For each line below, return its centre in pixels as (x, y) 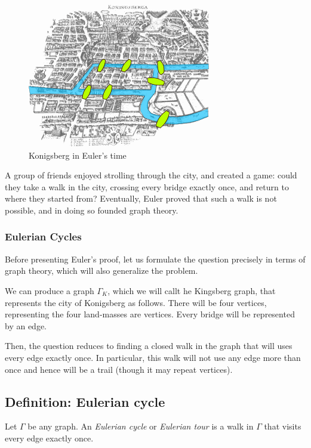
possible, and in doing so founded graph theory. (92, 210)
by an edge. (26, 325)
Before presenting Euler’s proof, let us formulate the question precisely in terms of (155, 259)
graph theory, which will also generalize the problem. (101, 271)
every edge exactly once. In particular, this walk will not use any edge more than (153, 357)
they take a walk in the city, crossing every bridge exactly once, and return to (147, 186)
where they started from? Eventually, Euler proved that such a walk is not (141, 198)
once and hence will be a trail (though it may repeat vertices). (119, 369)
